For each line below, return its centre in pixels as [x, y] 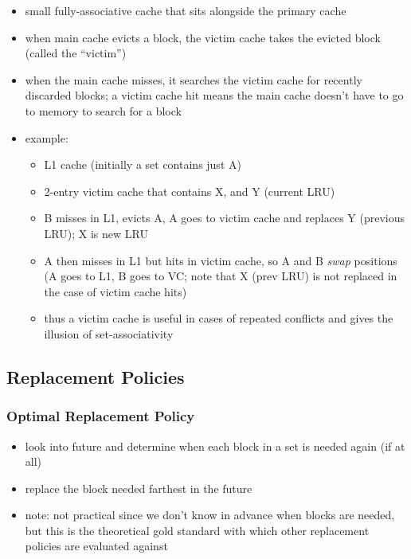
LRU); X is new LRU [96, 233]
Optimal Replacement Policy [101, 416]
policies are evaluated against [96, 546]
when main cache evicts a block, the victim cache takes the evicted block [203, 37]
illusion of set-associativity [109, 333]
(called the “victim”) [76, 53]
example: [47, 137]
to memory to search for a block [103, 110]
